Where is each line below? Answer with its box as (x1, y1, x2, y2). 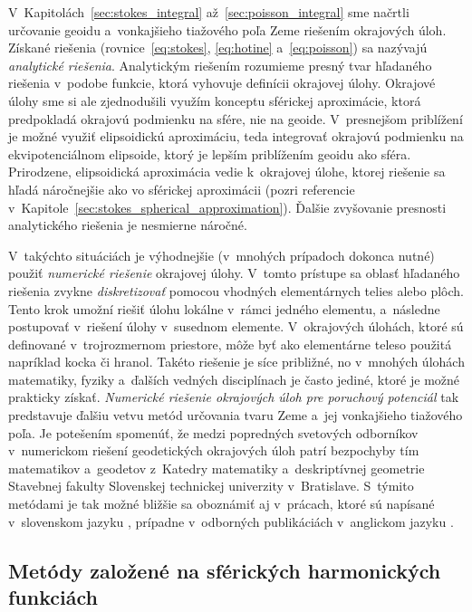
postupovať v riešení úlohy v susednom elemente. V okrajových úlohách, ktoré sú (8, 317, 464, 336)
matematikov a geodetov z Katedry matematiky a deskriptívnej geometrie (8, 458, 425, 477)
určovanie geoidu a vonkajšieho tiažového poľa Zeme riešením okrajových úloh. (8, 20, 447, 39)
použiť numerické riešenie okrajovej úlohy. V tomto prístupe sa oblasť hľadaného (8, 263, 460, 282)
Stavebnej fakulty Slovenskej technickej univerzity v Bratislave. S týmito (8, 476, 414, 495)
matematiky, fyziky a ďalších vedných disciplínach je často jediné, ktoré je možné (8, 369, 460, 388)
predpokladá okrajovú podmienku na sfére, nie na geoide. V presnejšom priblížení (8, 109, 463, 128)
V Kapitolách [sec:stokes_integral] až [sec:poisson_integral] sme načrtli (8, 3, 409, 21)
